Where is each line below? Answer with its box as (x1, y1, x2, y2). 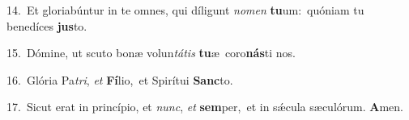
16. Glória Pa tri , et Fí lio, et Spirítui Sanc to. (6, 71, 233, 88)
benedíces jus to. (6, 17, 87, 34)
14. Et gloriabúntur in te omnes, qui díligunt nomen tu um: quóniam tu (6, 2, 364, 18)
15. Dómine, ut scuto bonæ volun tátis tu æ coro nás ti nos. (6, 44, 296, 61)
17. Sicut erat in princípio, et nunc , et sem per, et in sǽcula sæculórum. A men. (6, 98, 403, 115)
